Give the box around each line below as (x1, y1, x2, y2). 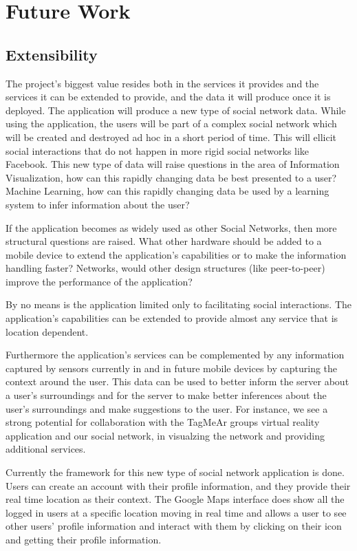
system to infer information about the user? (6, 197, 190, 211)
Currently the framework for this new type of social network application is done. (6, 465, 345, 479)
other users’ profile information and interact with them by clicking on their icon (6, 519, 342, 533)
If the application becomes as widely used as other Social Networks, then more (6, 220, 337, 235)
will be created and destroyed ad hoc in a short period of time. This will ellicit (6, 129, 337, 144)
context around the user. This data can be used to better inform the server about (6, 374, 349, 389)
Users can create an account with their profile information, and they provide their (6, 478, 351, 493)
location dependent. (6, 324, 89, 338)
